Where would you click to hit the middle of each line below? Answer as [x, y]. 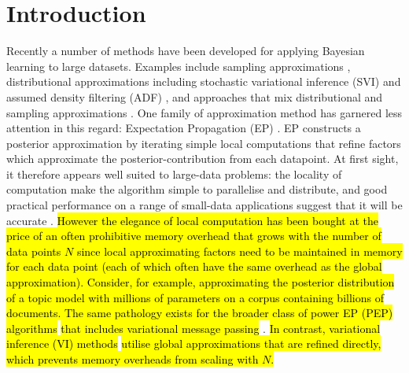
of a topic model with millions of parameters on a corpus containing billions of [195, 297]
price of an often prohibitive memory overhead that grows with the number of [194, 236]
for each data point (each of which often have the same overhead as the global [194, 266]
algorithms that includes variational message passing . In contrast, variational [193, 328]
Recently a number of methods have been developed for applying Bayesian [186, 51]
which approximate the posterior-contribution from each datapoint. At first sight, [203, 159]
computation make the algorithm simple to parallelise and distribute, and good [197, 189]
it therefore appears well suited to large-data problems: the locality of [174, 174]
